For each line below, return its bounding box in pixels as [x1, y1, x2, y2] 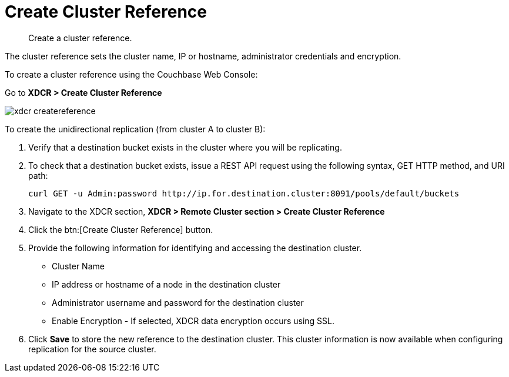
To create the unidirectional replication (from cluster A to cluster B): [5, 124, 266, 134]
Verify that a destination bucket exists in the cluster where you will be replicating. [28, 142, 342, 152]
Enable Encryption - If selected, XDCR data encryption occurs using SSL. [52, 315, 334, 326]
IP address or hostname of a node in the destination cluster [52, 279, 281, 289]
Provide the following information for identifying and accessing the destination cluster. [28, 242, 362, 253]
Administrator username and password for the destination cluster [52, 297, 304, 308]
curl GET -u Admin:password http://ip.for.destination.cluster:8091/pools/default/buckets [28, 188, 460, 198]
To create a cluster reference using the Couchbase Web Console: [5, 69, 258, 79]
